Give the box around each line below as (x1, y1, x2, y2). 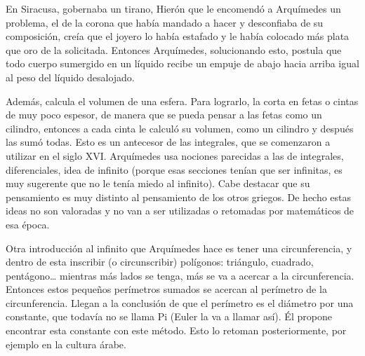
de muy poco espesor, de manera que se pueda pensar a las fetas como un (6, 107, 322, 122)
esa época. (6, 217, 50, 231)
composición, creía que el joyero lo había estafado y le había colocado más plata (6, 29, 350, 43)
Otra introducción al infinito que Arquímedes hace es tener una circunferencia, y (6, 240, 352, 255)
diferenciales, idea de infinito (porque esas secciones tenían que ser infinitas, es (6, 162, 343, 177)
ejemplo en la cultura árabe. (6, 336, 126, 351)
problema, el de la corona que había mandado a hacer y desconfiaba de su (6, 15, 324, 29)
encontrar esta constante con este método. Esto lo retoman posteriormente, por (6, 323, 347, 338)
